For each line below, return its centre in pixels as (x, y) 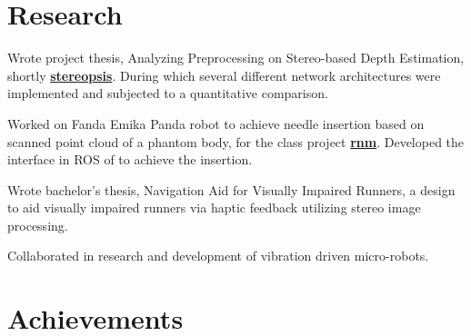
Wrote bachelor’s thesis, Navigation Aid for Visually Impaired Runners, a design (231, 189)
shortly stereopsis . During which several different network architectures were (224, 75)
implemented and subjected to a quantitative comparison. (168, 93)
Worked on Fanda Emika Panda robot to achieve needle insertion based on (216, 123)
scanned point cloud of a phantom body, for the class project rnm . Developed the (236, 141)
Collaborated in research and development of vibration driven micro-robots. (218, 256)
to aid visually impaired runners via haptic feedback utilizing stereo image (214, 208)
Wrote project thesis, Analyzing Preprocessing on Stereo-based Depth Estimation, (236, 58)
